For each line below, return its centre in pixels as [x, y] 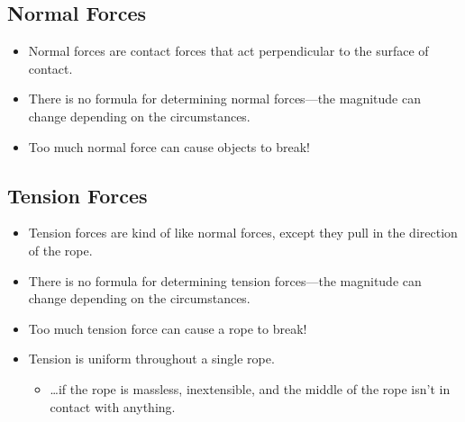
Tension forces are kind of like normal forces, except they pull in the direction [243, 233]
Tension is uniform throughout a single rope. [151, 359]
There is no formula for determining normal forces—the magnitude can [224, 99]
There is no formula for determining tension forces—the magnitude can [225, 280]
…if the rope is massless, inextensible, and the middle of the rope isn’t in [250, 388]
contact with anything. [113, 406]
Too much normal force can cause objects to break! [169, 146]
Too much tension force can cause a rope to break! [168, 328]
